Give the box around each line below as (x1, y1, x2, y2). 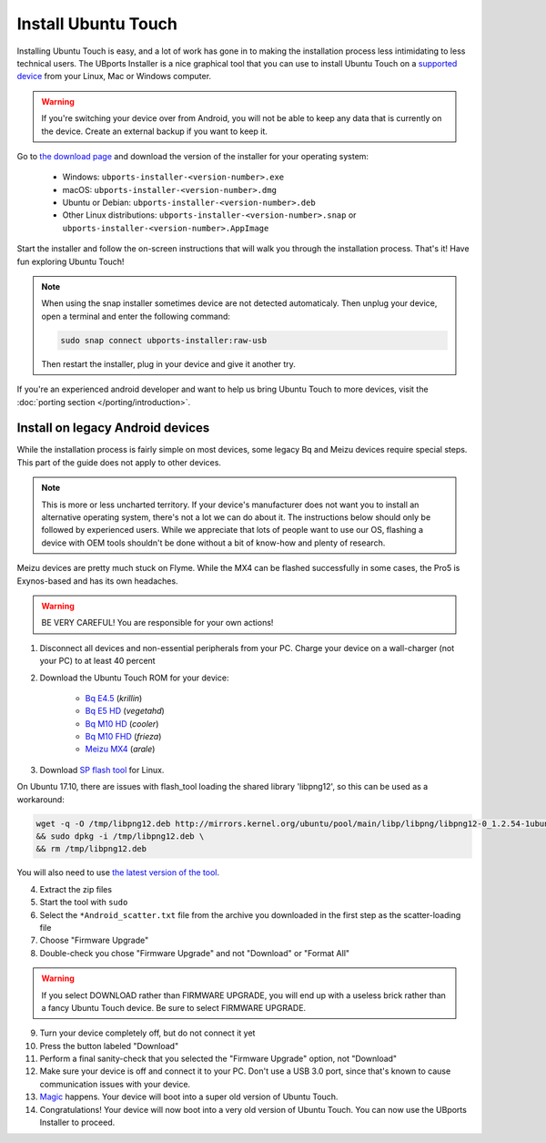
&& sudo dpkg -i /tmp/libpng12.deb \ (35, 832, 205, 842)
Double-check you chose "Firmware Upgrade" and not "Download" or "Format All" (39, 947, 350, 958)
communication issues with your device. (39, 1078, 191, 1089)
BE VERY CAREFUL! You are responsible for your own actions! (41, 617, 274, 628)
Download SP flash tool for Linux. (39, 764, 165, 775)
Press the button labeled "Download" (39, 1040, 179, 1051)
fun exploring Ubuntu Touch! (16, 256, 125, 267)
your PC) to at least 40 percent (39, 656, 156, 667)
